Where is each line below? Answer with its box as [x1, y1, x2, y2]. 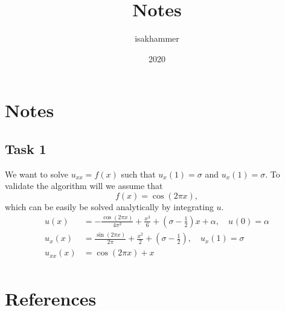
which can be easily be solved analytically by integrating [5, 200, 214, 213]
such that [121, 167, 156, 180]
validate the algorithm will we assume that [5, 179, 163, 192]
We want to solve [5, 167, 69, 180]
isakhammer [135, 32, 179, 45]
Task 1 [5, 139, 46, 158]
